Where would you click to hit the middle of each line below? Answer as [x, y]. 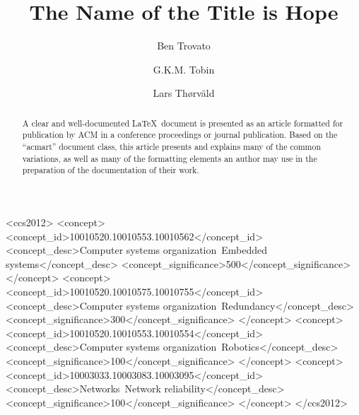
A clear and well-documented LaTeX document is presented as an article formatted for [183, 123]
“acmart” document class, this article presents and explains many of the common [172, 147]
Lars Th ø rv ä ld [184, 93]
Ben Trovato [184, 46]
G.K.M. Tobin [184, 69]
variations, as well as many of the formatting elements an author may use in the [170, 158]
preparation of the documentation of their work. [111, 170]
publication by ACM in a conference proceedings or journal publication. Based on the [180, 135]
